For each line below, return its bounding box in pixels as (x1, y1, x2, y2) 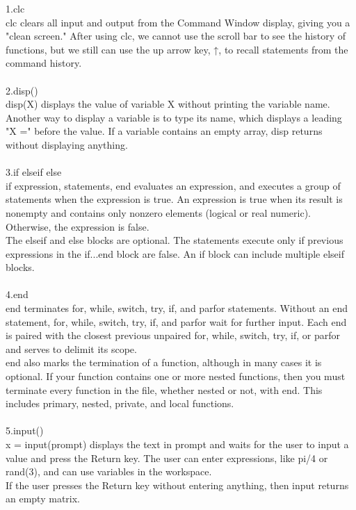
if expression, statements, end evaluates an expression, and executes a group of (6, 178, 341, 192)
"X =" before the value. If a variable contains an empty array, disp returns (6, 124, 323, 138)
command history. (6, 56, 82, 70)
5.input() (6, 423, 44, 438)
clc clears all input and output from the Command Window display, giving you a (6, 15, 350, 29)
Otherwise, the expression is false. (6, 219, 149, 233)
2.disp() (6, 83, 38, 97)
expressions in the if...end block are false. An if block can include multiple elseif (6, 246, 344, 261)
